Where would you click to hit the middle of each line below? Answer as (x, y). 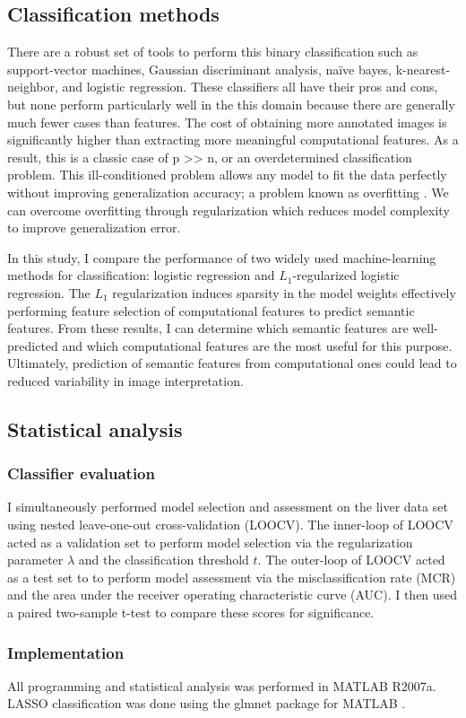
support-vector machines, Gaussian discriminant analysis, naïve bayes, (200, 69)
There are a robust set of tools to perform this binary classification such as (213, 52)
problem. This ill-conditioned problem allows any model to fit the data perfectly (227, 175)
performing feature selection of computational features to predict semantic (211, 310)
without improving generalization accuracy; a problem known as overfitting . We (228, 192)
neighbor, (33, 87)
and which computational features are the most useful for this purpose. (257, 345)
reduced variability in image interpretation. (125, 380)
